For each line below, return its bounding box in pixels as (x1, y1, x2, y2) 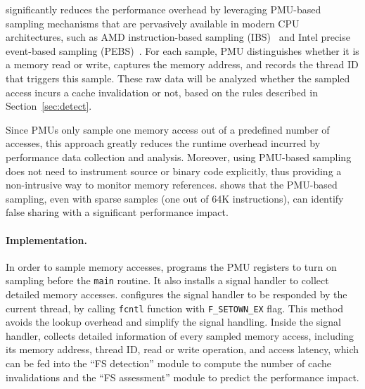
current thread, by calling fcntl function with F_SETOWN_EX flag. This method (6, 300, 343, 315)
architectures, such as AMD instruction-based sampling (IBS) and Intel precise (6, 30, 350, 44)
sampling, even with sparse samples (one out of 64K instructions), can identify (6, 191, 344, 205)
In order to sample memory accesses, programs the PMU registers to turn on (6, 259, 337, 274)
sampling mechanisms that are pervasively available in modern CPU (6, 15, 300, 30)
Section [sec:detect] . (6, 98, 92, 113)
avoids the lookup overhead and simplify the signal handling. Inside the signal (6, 314, 341, 329)
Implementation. (6, 232, 87, 247)
